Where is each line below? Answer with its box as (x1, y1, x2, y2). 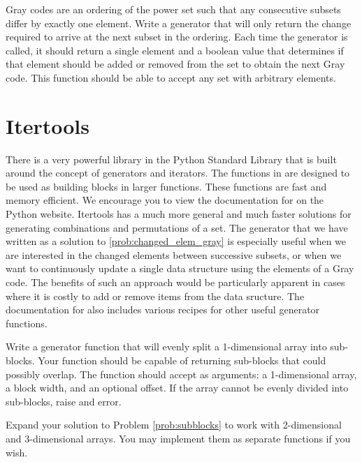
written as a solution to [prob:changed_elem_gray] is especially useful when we (6, 234, 347, 248)
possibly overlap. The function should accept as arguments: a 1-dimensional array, (6, 366, 357, 381)
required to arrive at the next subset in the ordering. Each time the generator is (6, 29, 348, 44)
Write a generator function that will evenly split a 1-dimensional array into (6, 339, 327, 354)
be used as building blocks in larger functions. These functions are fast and (6, 179, 327, 193)
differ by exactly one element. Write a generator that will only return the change (6, 15, 352, 30)
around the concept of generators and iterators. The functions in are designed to (6, 165, 350, 180)
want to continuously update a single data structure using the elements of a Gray (6, 261, 354, 276)
